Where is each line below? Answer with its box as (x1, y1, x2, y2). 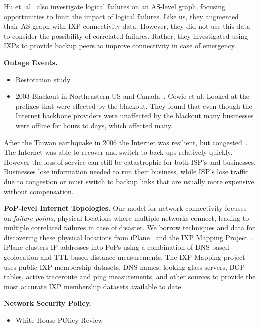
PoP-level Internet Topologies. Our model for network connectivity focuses (4, 203, 247, 213)
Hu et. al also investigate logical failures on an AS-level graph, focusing (4, 1, 225, 11)
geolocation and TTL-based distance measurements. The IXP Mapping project (4, 252, 245, 262)
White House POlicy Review (15, 315, 103, 325)
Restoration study (15, 74, 71, 84)
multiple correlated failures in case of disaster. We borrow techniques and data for (4, 222, 255, 233)
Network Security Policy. (4, 298, 92, 308)
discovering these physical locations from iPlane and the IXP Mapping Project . (4, 232, 253, 242)
